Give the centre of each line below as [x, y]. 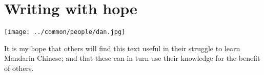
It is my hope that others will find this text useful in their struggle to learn [122, 48]
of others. [19, 68]
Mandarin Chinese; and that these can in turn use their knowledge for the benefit [132, 58]
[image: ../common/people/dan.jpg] [65, 32]
